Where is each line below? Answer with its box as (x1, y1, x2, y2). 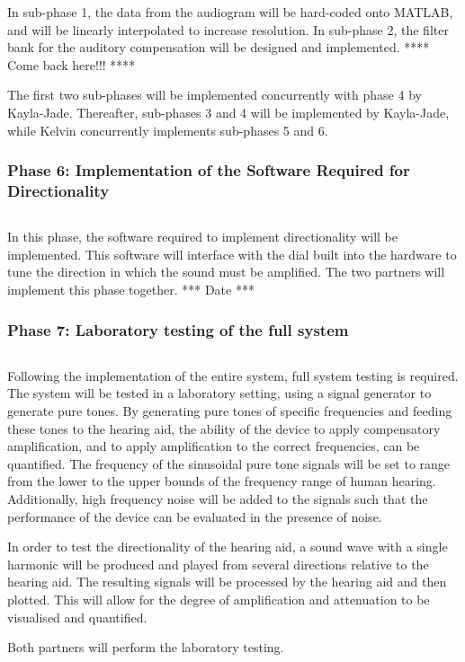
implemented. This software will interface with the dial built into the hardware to (7, 244, 457, 263)
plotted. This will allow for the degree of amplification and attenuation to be (7, 590, 430, 609)
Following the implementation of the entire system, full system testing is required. (7, 366, 459, 384)
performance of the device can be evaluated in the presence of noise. (7, 507, 382, 525)
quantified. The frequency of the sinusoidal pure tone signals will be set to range (7, 454, 451, 472)
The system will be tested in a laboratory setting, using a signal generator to (7, 384, 432, 402)
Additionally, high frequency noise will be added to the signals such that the (7, 490, 428, 508)
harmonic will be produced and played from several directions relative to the (7, 554, 429, 573)
